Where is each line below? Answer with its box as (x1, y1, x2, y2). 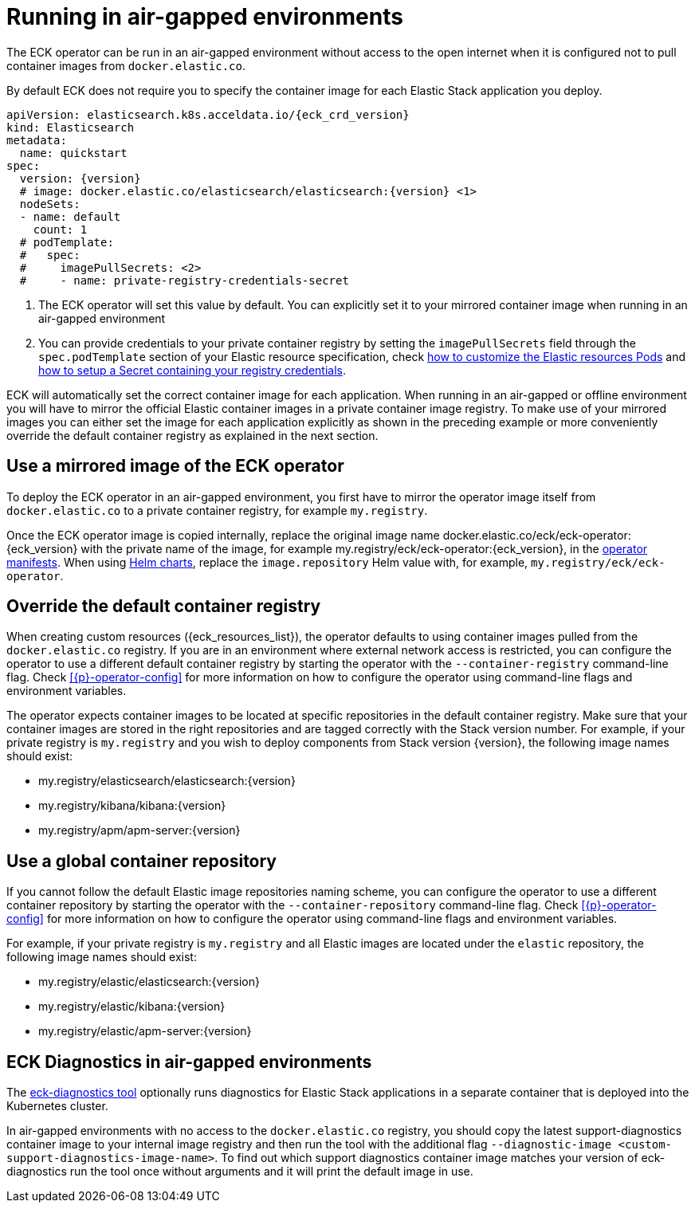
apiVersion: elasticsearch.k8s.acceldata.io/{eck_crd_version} (6, 108, 410, 121)
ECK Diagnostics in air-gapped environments (6, 1051, 372, 1072)
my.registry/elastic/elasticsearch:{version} (38, 975, 260, 989)
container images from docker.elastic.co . (6, 58, 245, 73)
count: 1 (33, 222, 88, 236)
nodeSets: (19, 197, 80, 210)
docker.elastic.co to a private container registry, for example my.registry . (6, 503, 428, 517)
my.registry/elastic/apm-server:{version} (38, 1024, 252, 1038)
